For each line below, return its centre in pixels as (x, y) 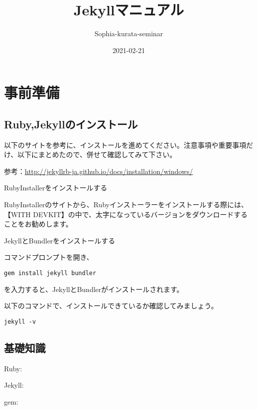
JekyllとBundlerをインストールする (60, 240)
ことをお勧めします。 (38, 224)
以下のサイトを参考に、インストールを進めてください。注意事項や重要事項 (125, 145)
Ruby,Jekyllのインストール (71, 124)
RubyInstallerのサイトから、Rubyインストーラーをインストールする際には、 (126, 205)
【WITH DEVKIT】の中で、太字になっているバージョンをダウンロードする (126, 214)
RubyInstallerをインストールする (56, 188)
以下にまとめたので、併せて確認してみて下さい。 (97, 154)
